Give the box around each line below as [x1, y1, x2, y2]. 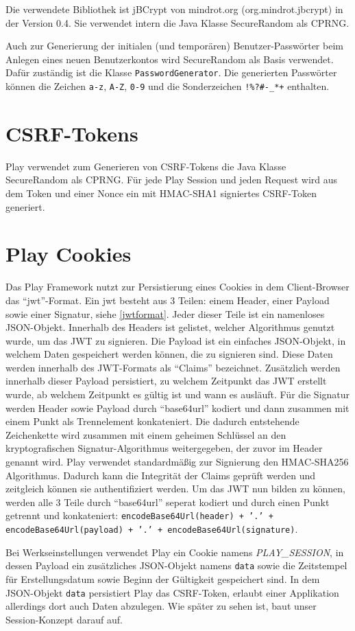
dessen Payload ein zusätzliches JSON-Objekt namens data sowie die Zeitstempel [5, 558, 347, 573]
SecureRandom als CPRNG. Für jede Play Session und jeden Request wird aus [5, 172, 338, 187]
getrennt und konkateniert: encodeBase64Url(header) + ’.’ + [5, 508, 273, 523]
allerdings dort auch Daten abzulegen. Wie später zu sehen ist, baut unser [5, 599, 317, 613]
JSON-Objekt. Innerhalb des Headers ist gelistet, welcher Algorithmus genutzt [5, 320, 335, 334]
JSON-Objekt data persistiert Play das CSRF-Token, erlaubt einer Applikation [5, 585, 339, 599]
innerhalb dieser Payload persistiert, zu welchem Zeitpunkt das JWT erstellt [5, 374, 327, 388]
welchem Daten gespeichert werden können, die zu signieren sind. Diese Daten [5, 347, 333, 361]
